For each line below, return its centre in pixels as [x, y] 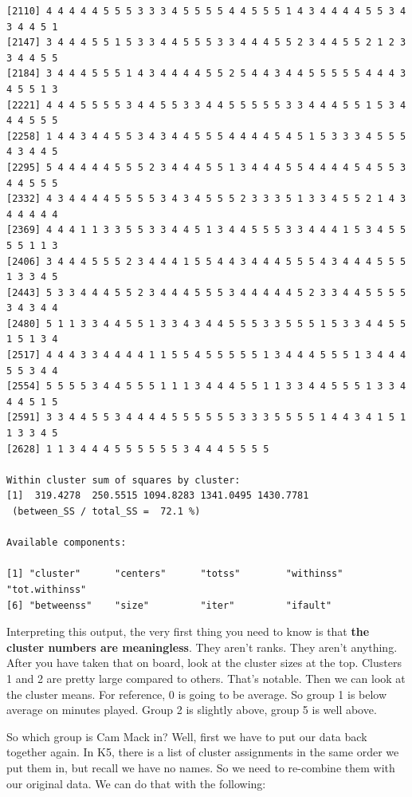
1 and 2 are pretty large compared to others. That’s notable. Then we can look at [206, 678]
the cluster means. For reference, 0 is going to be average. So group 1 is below [197, 694]
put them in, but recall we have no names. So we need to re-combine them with [201, 767]
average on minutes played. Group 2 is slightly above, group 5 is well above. [192, 710]
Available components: [67, 543]
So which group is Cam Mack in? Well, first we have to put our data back [187, 736]
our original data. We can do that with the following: [136, 783]
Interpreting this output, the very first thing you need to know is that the [188, 631]
